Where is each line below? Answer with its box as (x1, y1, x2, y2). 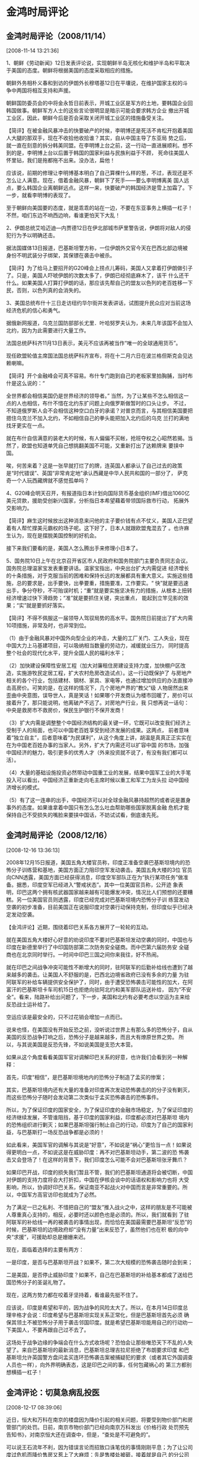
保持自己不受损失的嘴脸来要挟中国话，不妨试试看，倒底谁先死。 (6, 811, 162, 818)
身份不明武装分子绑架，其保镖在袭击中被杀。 (6, 252, 115, 259)
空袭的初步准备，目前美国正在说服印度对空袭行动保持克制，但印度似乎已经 (6, 903, 188, 910)
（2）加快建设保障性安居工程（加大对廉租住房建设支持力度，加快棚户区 (6, 662, 181, 669)
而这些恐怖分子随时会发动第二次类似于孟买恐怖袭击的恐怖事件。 (6, 1093, 162, 1100)
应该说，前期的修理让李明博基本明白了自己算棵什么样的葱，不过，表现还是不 (6, 169, 193, 176)
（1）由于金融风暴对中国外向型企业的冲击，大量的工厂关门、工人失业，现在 (6, 634, 190, 641)
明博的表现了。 (37, 191, 74, 199)
